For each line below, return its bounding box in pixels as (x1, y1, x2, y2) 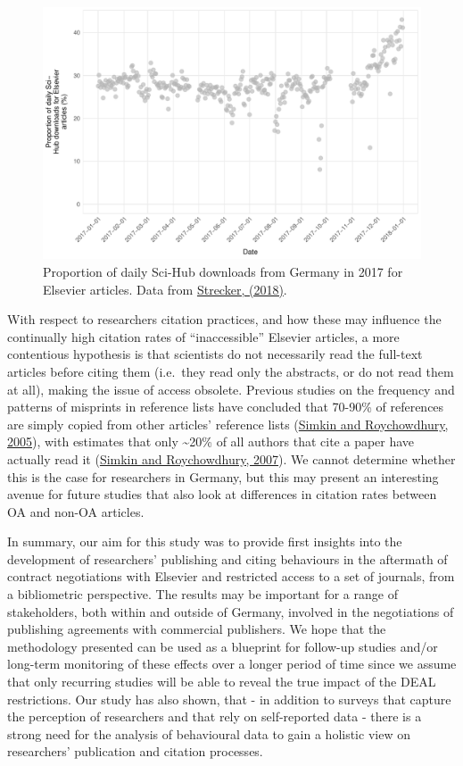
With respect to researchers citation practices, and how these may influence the (7, 310, 442, 329)
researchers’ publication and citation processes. (7, 742, 263, 761)
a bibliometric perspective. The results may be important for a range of (7, 585, 398, 604)
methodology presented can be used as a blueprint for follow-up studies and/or (7, 637, 438, 655)
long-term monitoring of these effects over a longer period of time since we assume (7, 654, 457, 673)
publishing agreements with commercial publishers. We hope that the (7, 620, 386, 638)
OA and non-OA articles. (7, 502, 145, 520)
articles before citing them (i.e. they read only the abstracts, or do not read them (7, 362, 454, 380)
